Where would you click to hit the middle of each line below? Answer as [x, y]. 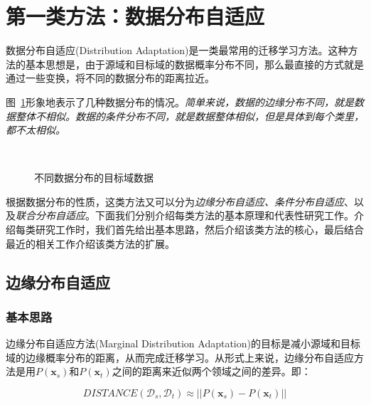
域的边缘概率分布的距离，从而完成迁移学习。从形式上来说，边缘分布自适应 [180, 357]
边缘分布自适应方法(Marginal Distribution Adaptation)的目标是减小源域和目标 [183, 343]
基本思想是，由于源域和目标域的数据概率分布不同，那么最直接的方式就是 [194, 64]
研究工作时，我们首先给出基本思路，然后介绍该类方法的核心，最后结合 [199, 230]
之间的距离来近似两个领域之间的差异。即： [211, 371]
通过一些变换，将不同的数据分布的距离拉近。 [110, 78]
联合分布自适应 [50, 215]
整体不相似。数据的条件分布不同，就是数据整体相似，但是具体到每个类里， [189, 116]
